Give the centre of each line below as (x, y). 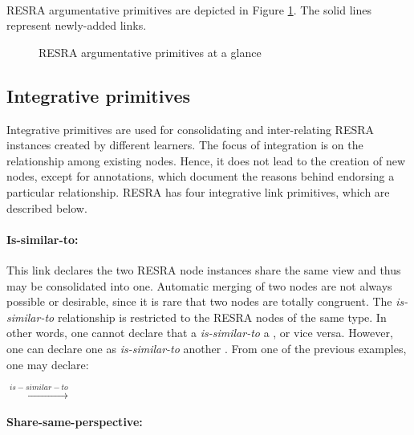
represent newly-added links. (77, 25)
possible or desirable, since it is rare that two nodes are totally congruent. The (199, 301)
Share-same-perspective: (75, 422)
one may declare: (48, 364)
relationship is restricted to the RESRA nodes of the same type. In (222, 317)
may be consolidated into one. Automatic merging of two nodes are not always (199, 285)
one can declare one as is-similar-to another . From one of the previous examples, (207, 348)
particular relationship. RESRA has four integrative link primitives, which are (198, 191)
